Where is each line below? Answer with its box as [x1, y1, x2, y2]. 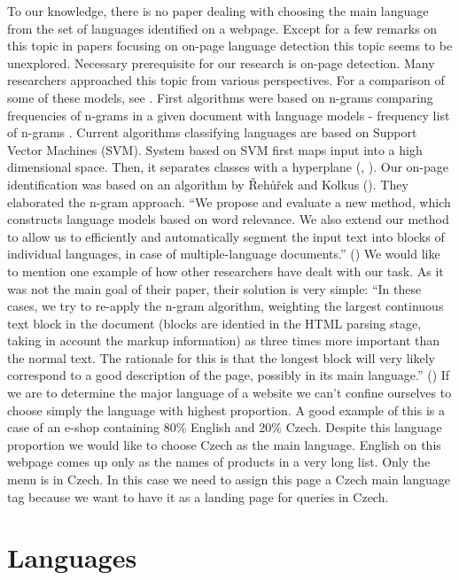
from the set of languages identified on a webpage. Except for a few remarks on [7, 19, 438, 37]
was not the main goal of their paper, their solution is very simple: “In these [7, 279, 422, 298]
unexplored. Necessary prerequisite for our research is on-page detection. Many [7, 53, 435, 72]
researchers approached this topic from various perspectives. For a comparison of [7, 71, 445, 89]
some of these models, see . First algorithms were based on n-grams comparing [7, 88, 433, 106]
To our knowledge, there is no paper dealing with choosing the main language [7, 2, 429, 19]
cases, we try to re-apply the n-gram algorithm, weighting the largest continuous [7, 297, 444, 315]
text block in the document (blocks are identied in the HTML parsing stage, [7, 313, 422, 332]
